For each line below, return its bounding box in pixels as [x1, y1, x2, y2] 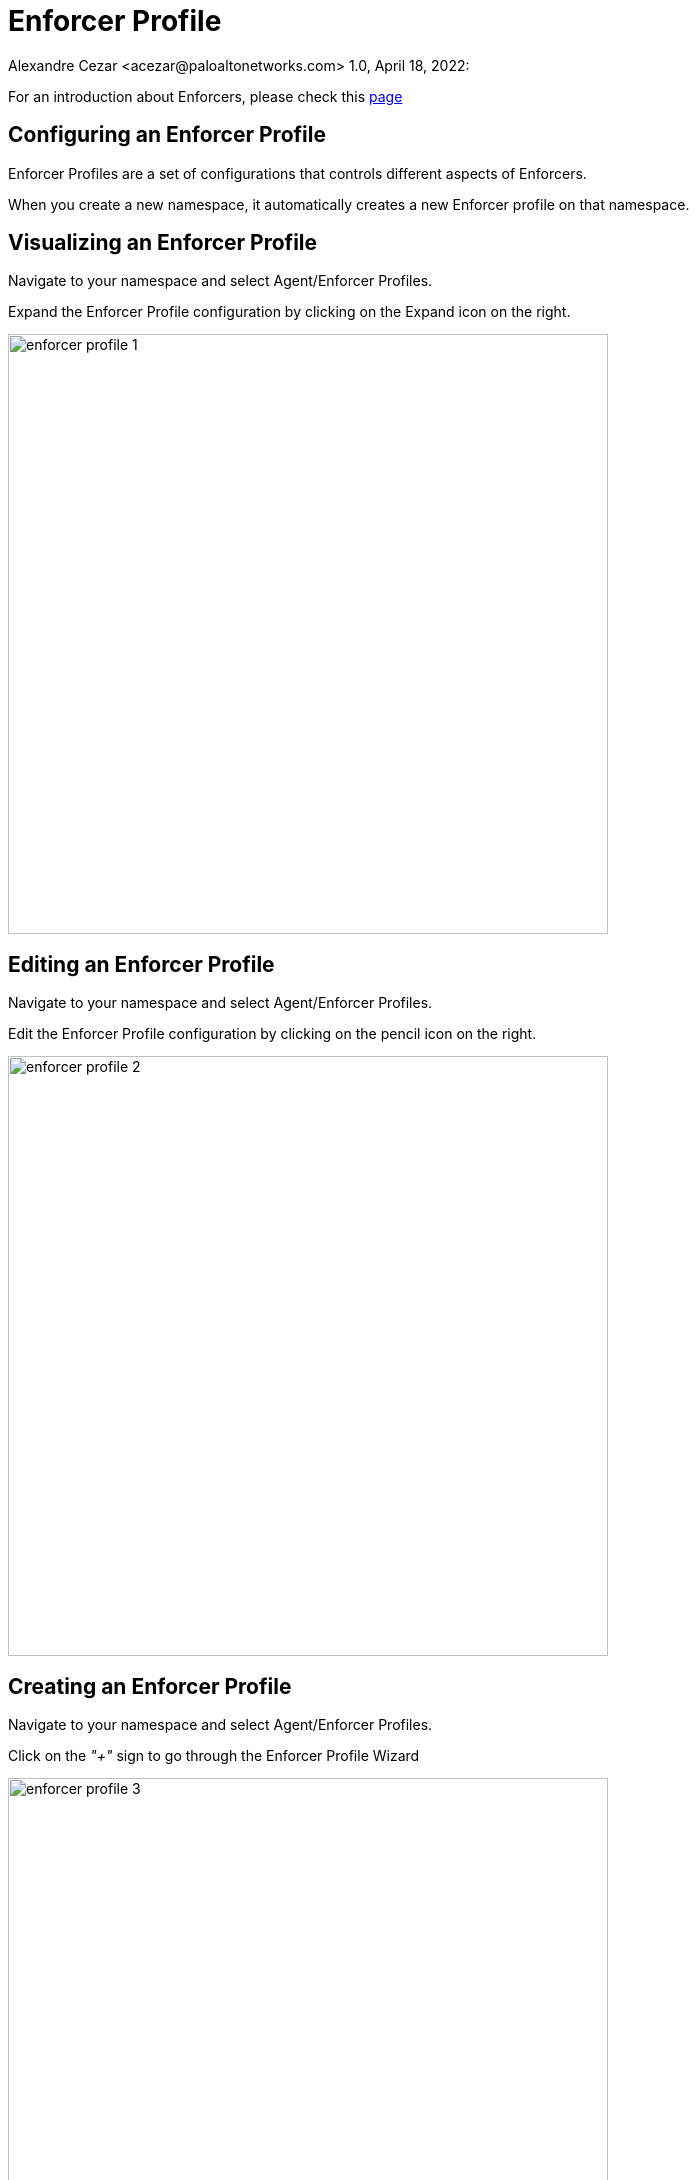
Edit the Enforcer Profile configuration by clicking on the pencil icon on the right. [8, 1025, 537, 1043]
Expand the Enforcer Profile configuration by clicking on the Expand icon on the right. [8, 303, 571, 321]
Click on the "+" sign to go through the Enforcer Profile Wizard [8, 1747, 420, 1765]
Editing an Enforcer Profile [8, 951, 275, 977]
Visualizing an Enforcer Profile [8, 230, 318, 256]
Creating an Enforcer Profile [8, 1673, 292, 1699]
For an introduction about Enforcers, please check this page [8, 87, 403, 105]
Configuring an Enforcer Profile [8, 122, 326, 148]
